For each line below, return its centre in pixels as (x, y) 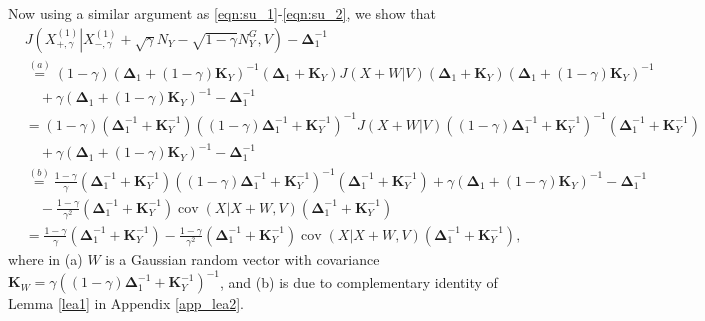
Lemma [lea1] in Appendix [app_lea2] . (126, 303)
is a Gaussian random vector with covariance (242, 259)
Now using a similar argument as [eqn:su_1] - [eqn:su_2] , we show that (222, 13)
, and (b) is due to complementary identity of (359, 281)
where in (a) (45, 259)
